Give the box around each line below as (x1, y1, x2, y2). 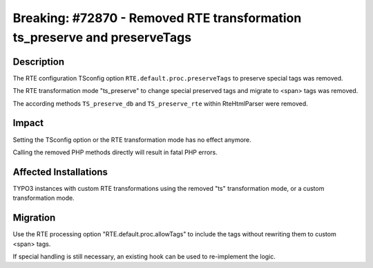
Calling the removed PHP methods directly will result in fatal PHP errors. (12, 148, 218, 156)
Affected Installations (12, 166, 108, 178)
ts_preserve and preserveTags (12, 30, 192, 45)
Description (12, 56, 65, 68)
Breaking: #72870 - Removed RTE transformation (12, 10, 302, 25)
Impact (12, 117, 44, 129)
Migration (12, 212, 56, 224)
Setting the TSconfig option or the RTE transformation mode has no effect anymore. (12, 135, 251, 144)
